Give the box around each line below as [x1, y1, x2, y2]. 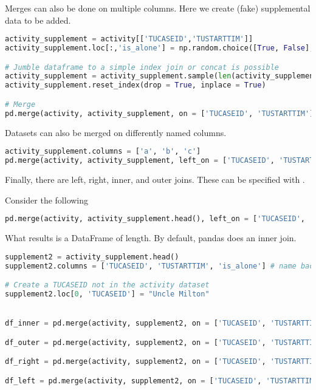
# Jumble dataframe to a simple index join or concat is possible [5, 63, 280, 72]
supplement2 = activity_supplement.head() [5, 252, 179, 261]
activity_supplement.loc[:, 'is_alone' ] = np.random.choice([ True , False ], [5, 44, 314, 53]
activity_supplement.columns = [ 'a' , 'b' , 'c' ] [5, 147, 201, 156]
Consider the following [5, 193, 89, 206]
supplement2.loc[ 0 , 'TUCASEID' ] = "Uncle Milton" [5, 289, 210, 298]
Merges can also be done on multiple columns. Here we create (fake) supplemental [5, 2, 311, 14]
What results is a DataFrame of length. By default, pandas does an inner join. [5, 231, 297, 244]
